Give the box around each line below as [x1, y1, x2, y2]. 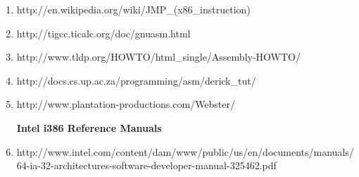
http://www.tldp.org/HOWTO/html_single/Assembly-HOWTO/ [16, 49, 301, 64]
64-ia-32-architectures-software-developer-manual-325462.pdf [16, 158, 277, 173]
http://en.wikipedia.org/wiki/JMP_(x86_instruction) [16, 2, 251, 16]
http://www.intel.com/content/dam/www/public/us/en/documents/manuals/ [16, 144, 354, 159]
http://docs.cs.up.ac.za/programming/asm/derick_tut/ [16, 73, 256, 87]
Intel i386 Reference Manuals [16, 120, 162, 135]
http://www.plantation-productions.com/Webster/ [16, 97, 236, 111]
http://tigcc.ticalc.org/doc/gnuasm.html [16, 25, 191, 40]
